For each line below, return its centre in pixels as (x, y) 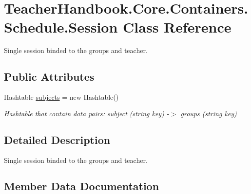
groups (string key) (209, 113)
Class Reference (177, 27)
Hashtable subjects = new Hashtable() (61, 97)
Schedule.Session (61, 27)
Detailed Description (57, 139)
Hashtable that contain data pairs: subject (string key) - (87, 113)
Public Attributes (49, 77)
